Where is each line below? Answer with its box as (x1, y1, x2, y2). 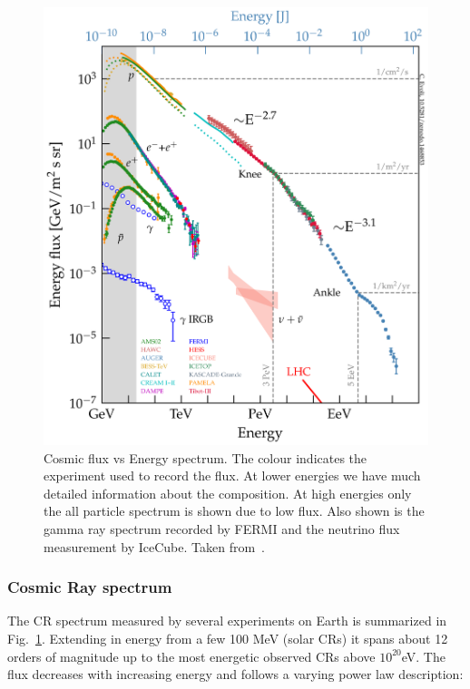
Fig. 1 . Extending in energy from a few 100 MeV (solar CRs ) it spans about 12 (7, 628, 448, 647)
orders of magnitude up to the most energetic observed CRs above (7, 646, 376, 665)
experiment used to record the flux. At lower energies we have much (44, 466, 421, 485)
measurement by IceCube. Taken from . (44, 537, 265, 556)
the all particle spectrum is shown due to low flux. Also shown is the (44, 501, 425, 520)
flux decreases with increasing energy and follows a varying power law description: (7, 665, 464, 684)
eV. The (401, 646, 446, 665)
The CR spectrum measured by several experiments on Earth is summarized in (7, 611, 447, 630)
